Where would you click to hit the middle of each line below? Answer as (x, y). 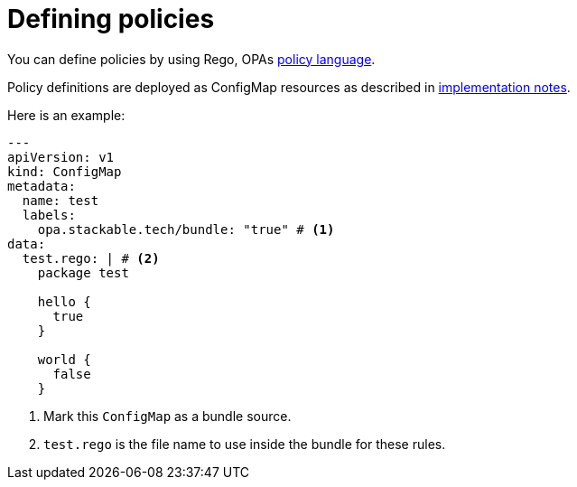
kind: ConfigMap (65, 171)
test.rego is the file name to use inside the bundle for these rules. (245, 444)
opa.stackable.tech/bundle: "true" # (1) (186, 229)
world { (64, 359)
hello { (64, 301)
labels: (49, 215)
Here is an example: (66, 115)
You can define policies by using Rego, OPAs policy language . (191, 59)
